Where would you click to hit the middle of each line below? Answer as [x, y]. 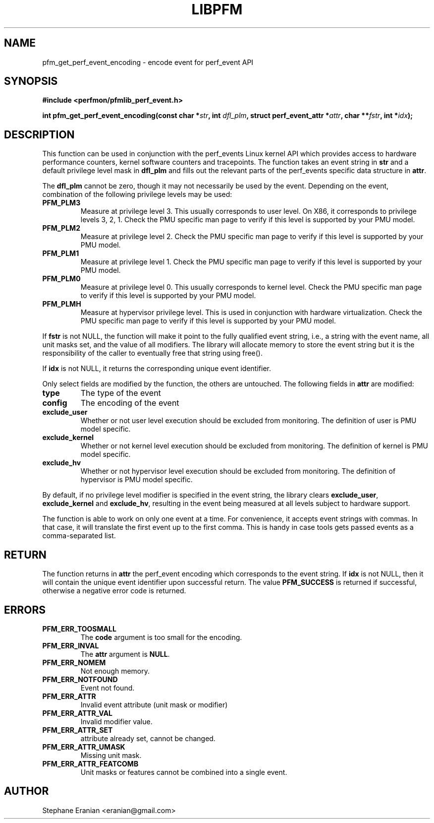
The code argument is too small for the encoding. [161, 637]
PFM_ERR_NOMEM [74, 662]
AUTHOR [27, 791]
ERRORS [25, 610]
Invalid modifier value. [116, 721]
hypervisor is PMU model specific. [136, 480]
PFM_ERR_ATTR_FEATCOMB [90, 763]
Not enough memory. [115, 671]
